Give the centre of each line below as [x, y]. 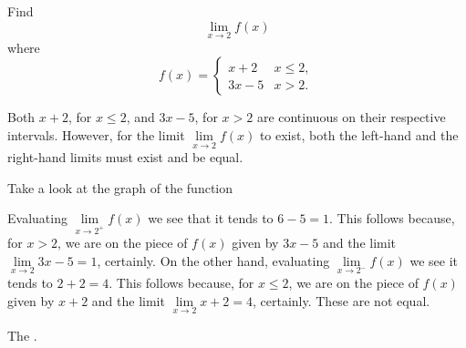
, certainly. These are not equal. [341, 300]
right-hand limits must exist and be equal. [125, 157]
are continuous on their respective [351, 117]
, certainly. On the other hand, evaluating [213, 260]
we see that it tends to [211, 218]
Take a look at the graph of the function [120, 187]
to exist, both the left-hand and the [359, 135]
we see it [434, 260]
